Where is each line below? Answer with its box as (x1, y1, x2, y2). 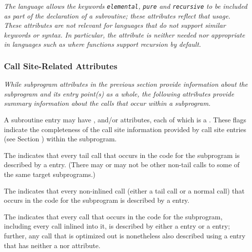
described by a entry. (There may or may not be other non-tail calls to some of (4, 159, 240, 170)
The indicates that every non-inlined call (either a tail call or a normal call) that (4, 185, 245, 195)
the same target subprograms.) (4, 169, 96, 179)
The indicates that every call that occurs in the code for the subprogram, (4, 211, 223, 221)
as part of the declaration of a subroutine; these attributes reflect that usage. (4, 10, 231, 20)
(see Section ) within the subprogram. (4, 134, 117, 144)
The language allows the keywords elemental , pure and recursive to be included (4, 1, 248, 11)
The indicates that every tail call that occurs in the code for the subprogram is (4, 150, 240, 160)
